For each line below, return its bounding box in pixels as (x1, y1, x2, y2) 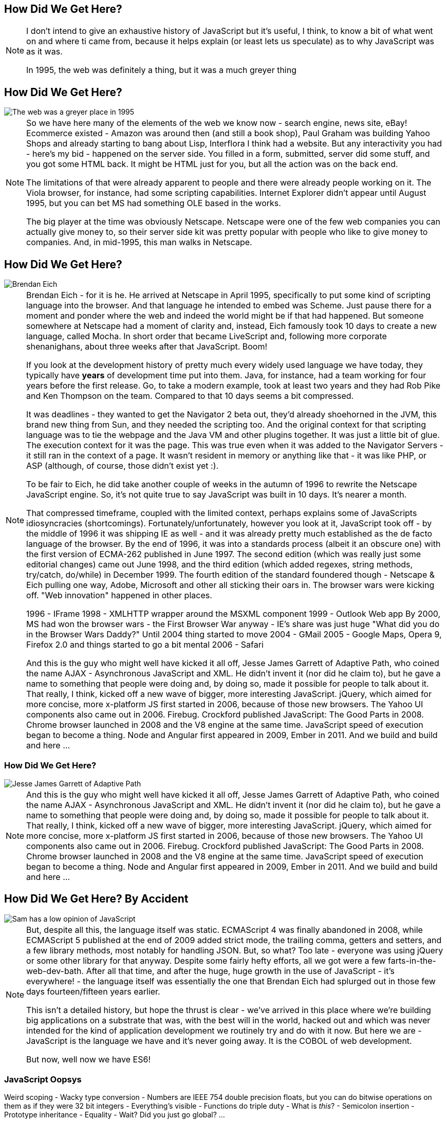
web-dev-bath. (26, 965, 84, 976)
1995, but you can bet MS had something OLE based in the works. (26, 198, 281, 209)
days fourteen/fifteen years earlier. (26, 986, 160, 997)
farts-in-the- (388, 955, 436, 966)
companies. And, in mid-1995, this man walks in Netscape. (26, 237, 252, 248)
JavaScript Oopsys (4, 1074, 82, 1085)
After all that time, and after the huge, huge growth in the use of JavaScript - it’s (86, 965, 395, 976)
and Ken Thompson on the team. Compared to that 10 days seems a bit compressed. (26, 391, 354, 401)
